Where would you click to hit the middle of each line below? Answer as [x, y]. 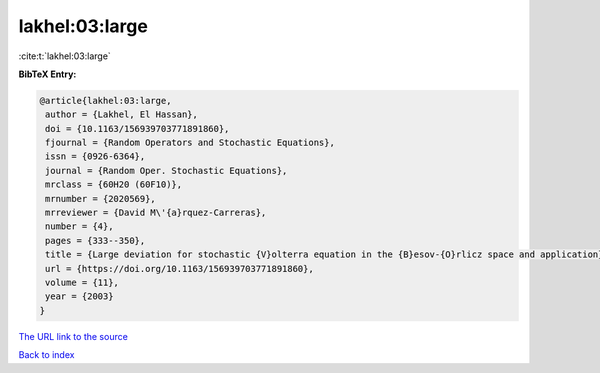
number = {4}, [79, 226]
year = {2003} [79, 296]
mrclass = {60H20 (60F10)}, [114, 184]
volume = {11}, [82, 282]
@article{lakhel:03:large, [105, 100]
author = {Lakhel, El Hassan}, [122, 114]
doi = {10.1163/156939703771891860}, [137, 128]
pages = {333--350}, [95, 240]
